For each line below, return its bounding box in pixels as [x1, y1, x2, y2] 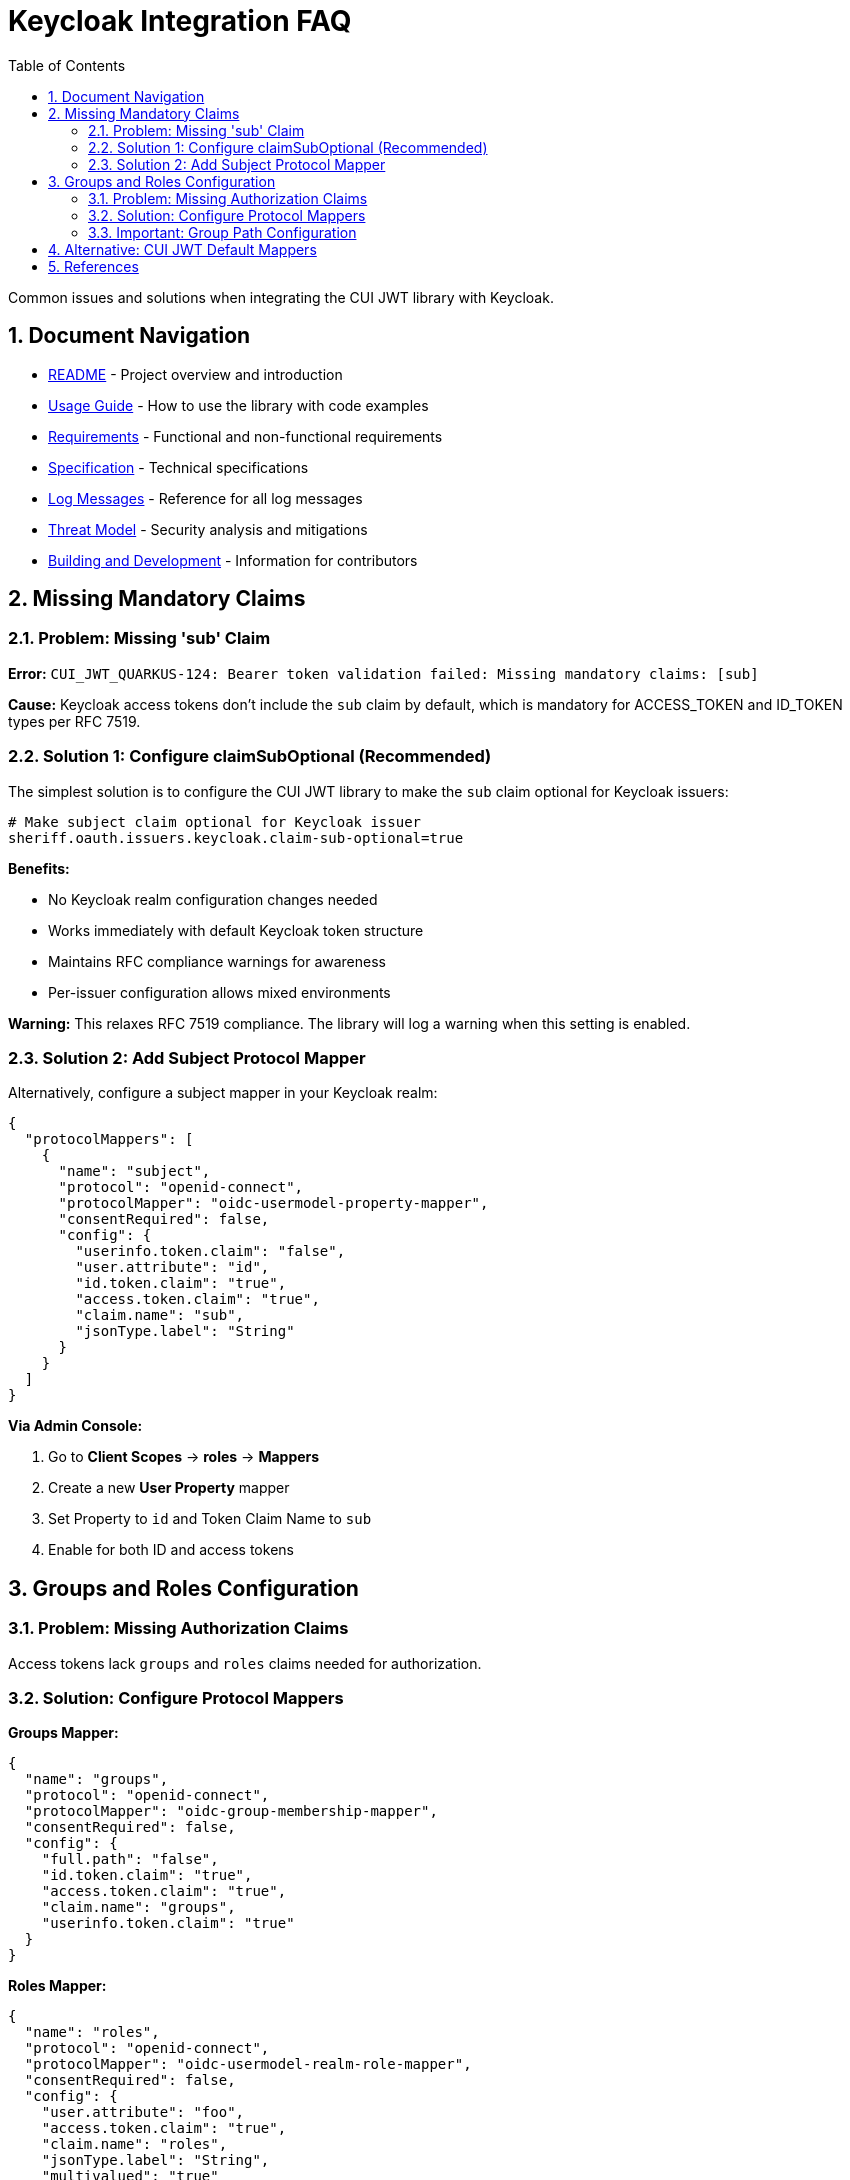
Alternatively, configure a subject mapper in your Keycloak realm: [8, 1084, 438, 1102]
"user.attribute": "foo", [41, 2104, 245, 2121]
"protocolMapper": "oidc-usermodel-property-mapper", [58, 1195, 489, 1212]
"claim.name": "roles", [41, 2136, 228, 2153]
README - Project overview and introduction [48, 365, 343, 383]
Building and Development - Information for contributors [48, 551, 418, 569]
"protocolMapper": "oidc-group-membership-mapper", [24, 1803, 438, 1820]
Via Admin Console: [8, 1417, 143, 1435]
